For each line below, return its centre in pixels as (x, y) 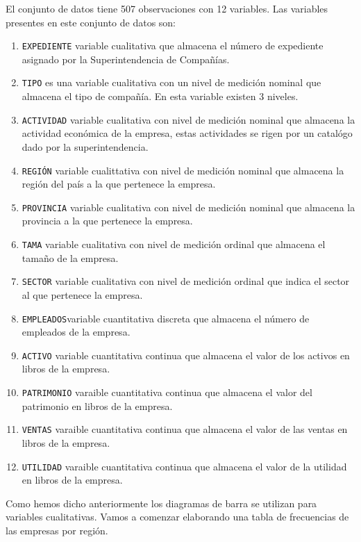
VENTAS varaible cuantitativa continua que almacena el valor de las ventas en (185, 429)
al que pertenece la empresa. (82, 294)
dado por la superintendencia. (85, 146)
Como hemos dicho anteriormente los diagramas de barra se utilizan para (161, 503)
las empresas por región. (57, 530)
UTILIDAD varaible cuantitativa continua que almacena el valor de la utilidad (184, 466)
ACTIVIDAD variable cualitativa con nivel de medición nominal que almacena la (188, 119)
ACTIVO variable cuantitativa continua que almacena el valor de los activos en (186, 355)
